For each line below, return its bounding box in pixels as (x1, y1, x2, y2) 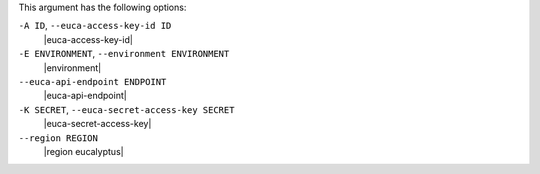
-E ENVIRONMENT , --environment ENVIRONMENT (18, 48, 230, 60)
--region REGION (18, 132, 99, 144)
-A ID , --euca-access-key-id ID (18, 20, 172, 32)
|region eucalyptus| (43, 145, 124, 157)
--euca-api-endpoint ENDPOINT (18, 76, 167, 87)
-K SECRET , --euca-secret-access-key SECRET (18, 103, 235, 115)
